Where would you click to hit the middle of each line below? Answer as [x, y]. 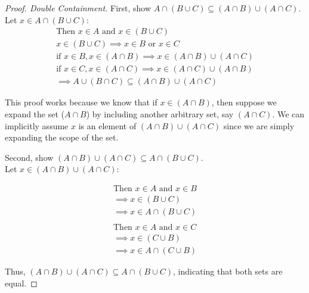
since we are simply [259, 125]
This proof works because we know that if [81, 102]
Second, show [29, 157]
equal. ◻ [21, 283]
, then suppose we [244, 102]
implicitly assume [37, 125]
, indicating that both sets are [228, 271]
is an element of [107, 125]
